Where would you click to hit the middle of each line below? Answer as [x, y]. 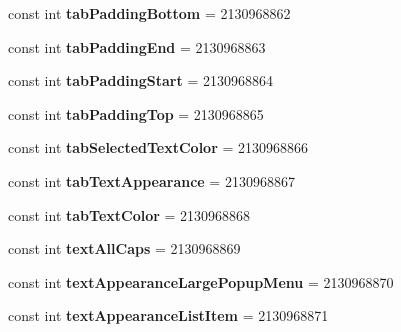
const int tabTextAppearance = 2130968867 [151, 180]
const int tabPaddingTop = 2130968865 [136, 113]
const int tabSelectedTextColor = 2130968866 [158, 147]
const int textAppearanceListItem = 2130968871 [168, 315]
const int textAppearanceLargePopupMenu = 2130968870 [201, 281]
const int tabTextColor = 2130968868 [129, 214]
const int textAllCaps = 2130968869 [124, 248]
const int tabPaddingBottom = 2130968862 [149, 13]
